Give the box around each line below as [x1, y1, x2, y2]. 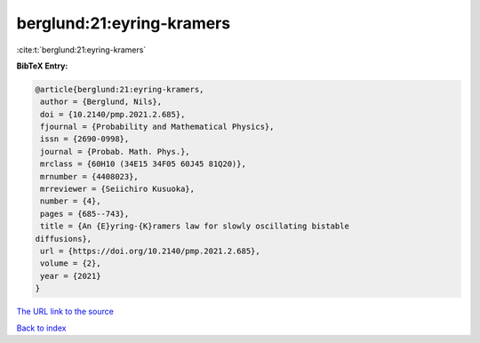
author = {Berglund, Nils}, [40, 97, 163, 107]
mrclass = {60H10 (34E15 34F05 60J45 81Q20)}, [40, 159, 246, 169]
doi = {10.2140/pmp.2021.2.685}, [40, 109, 186, 119]
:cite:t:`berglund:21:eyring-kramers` [16, 44, 147, 55]
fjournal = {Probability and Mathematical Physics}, [40, 122, 275, 132]
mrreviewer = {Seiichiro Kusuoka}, [40, 184, 196, 195]
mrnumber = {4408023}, [40, 171, 140, 181]
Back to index [16, 323, 67, 333]
